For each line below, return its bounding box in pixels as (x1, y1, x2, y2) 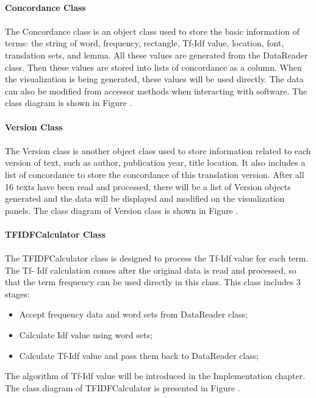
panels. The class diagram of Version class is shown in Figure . (5, 204, 239, 216)
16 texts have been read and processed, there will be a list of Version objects (5, 180, 291, 193)
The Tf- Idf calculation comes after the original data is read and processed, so (5, 263, 296, 276)
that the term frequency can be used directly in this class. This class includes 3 (5, 275, 301, 288)
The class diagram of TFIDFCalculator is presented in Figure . (5, 381, 240, 394)
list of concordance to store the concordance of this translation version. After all (5, 168, 304, 180)
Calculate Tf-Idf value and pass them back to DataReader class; (19, 349, 259, 361)
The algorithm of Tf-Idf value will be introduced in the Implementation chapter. (5, 369, 306, 382)
